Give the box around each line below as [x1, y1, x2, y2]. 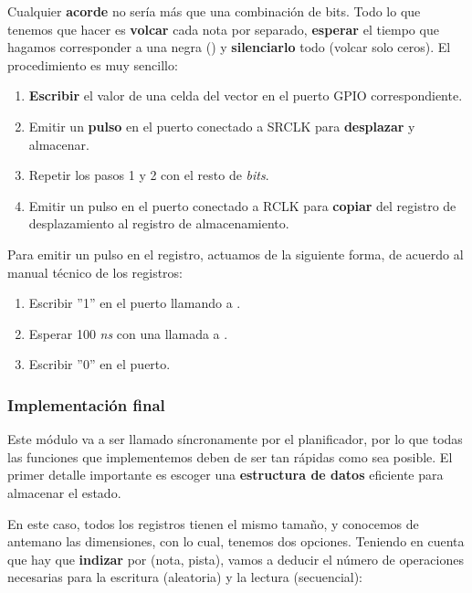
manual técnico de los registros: [7, 262, 184, 281]
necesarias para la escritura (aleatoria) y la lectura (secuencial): [7, 567, 363, 587]
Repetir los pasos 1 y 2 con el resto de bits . [28, 165, 269, 185]
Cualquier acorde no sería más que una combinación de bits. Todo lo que [7, 2, 421, 20]
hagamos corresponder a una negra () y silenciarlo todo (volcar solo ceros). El [7, 37, 451, 57]
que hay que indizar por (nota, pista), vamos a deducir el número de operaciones [7, 549, 464, 568]
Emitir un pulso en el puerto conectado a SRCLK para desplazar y [28, 116, 415, 135]
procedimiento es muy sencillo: [7, 55, 178, 74]
